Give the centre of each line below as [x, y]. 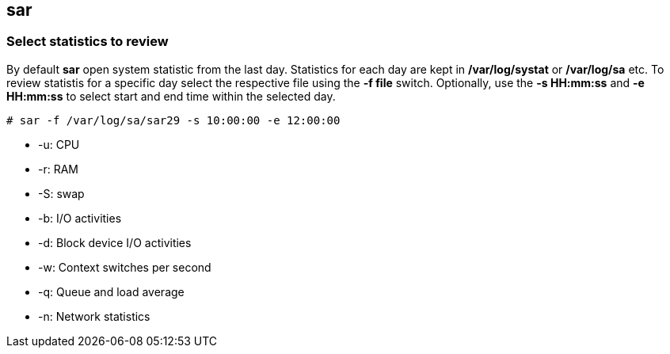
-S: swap [61, 193]
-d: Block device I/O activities [115, 242]
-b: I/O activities [80, 218]
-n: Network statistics [94, 316]
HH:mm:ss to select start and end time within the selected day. [171, 96]
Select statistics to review [88, 42]
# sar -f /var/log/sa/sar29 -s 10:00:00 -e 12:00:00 [173, 120]
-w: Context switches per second [125, 267]
